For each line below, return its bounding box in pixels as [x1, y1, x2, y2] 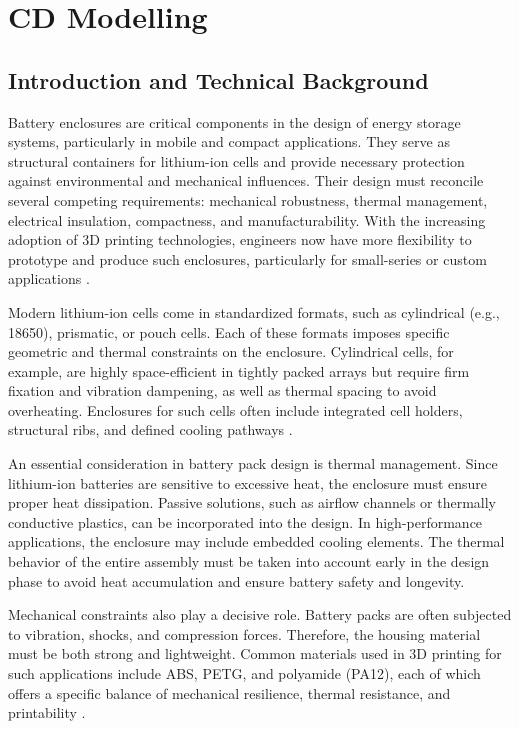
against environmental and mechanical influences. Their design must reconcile [8, 170, 484, 191]
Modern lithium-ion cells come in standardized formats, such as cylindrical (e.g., [8, 301, 500, 322]
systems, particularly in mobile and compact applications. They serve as [8, 131, 450, 152]
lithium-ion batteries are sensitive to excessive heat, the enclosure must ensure [8, 472, 488, 493]
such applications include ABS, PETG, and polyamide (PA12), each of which [8, 663, 481, 684]
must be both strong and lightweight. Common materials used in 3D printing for [8, 643, 502, 664]
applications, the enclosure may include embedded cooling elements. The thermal [8, 531, 505, 552]
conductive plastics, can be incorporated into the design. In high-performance [8, 511, 483, 532]
